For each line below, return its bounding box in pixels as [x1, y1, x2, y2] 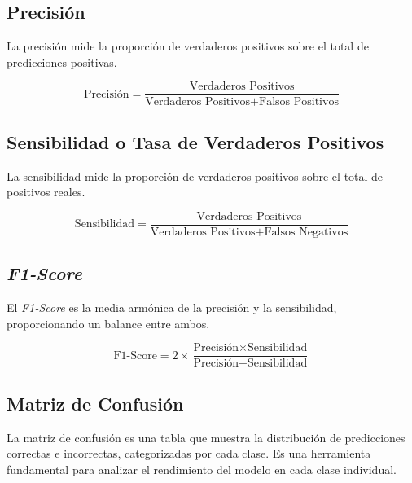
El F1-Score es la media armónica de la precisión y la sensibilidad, [7, 299, 337, 316]
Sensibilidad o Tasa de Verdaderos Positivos [7, 129, 384, 154]
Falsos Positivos [259, 96, 339, 108]
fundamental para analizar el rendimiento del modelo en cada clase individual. [7, 460, 397, 477]
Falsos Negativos [264, 226, 348, 238]
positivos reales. [7, 183, 85, 200]
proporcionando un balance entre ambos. [7, 314, 210, 332]
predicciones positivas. [7, 53, 117, 70]
